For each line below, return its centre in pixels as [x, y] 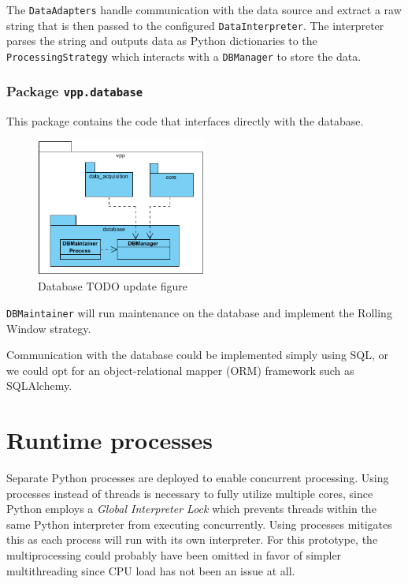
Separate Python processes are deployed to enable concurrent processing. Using [198, 477]
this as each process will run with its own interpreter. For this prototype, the [192, 539]
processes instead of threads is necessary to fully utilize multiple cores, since [190, 493]
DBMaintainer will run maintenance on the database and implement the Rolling [199, 312]
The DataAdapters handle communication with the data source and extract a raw [204, 9]
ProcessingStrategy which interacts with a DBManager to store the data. [184, 56]
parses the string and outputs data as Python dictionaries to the [162, 41]
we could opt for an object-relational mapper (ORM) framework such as [180, 370]
